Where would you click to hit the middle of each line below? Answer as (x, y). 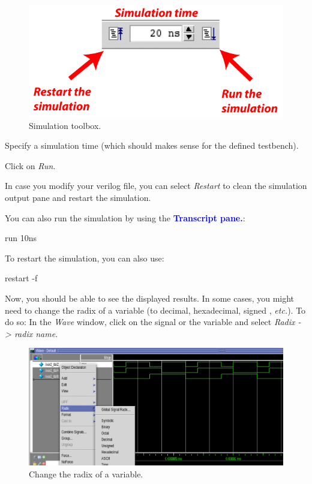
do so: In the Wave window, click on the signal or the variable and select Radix (150, 322)
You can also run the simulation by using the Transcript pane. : (125, 217)
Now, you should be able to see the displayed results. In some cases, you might (150, 298)
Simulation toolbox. (65, 125)
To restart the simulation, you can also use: (85, 258)
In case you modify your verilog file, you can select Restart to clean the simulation (156, 186)
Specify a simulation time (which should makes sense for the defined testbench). (152, 145)
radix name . (36, 333)
